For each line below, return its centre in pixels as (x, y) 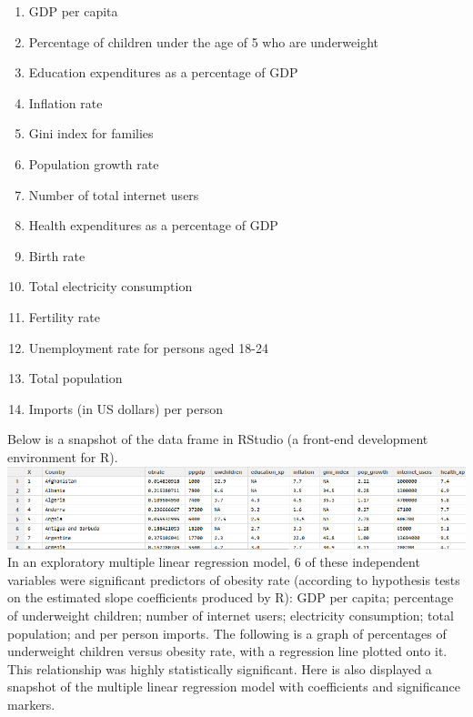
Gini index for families (91, 133)
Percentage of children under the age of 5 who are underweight (204, 41)
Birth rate (57, 255)
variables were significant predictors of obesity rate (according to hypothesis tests (234, 579)
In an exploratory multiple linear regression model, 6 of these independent (214, 562)
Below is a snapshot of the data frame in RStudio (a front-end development (218, 439)
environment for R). (63, 456)
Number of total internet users (114, 194)
